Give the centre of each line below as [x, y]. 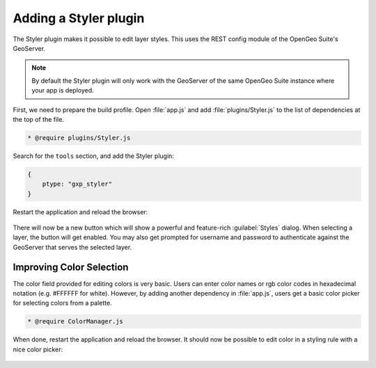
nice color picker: [38, 349]
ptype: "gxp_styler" [77, 184]
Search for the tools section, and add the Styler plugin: [93, 156]
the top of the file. [38, 119]
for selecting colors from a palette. [62, 303]
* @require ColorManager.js [75, 321]
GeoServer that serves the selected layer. [72, 247]
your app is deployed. [63, 90]
